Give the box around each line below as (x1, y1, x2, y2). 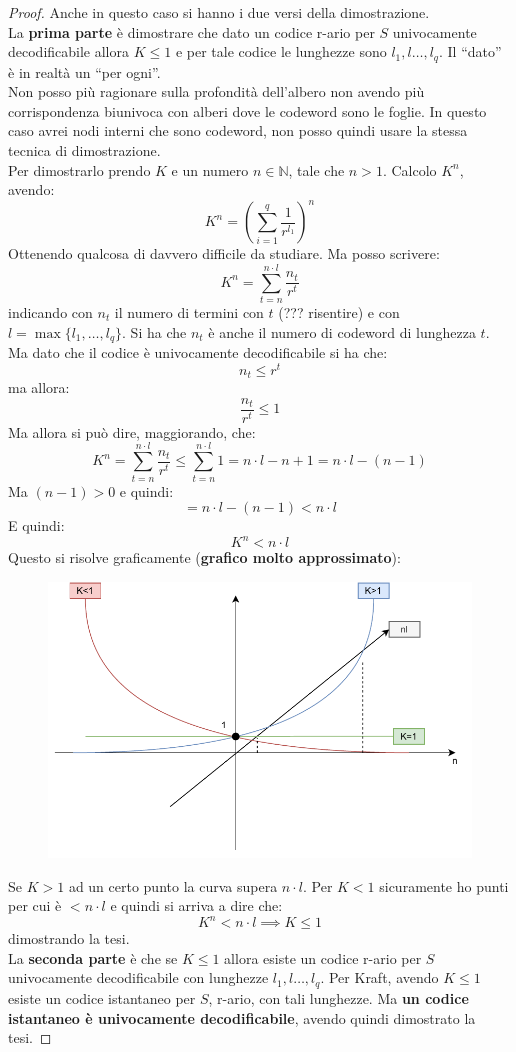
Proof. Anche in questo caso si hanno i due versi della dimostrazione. (8, 2, 430, 22)
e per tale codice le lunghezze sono (175, 41, 387, 62)
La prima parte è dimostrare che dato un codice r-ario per (8, 21, 375, 42)
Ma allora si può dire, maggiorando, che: (8, 421, 256, 442)
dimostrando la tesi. (8, 928, 130, 949)
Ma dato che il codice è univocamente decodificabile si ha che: (8, 342, 388, 363)
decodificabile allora (8, 41, 130, 62)
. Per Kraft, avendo (320, 967, 439, 988)
